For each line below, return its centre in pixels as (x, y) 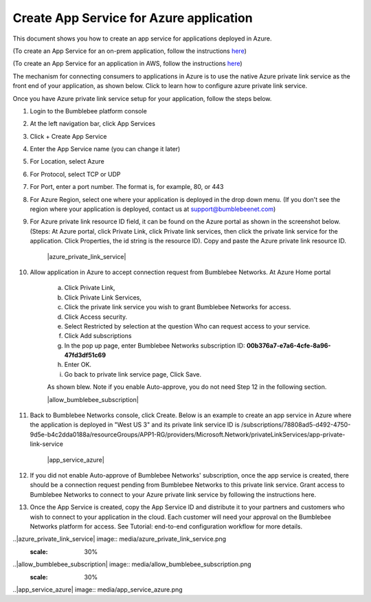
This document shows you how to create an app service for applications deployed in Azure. (142, 38)
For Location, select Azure (67, 161)
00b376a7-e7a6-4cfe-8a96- (289, 345)
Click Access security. (95, 317)
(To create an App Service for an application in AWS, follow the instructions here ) (128, 64)
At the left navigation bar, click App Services (93, 124)
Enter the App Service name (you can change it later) (105, 149)
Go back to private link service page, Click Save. (133, 374)
